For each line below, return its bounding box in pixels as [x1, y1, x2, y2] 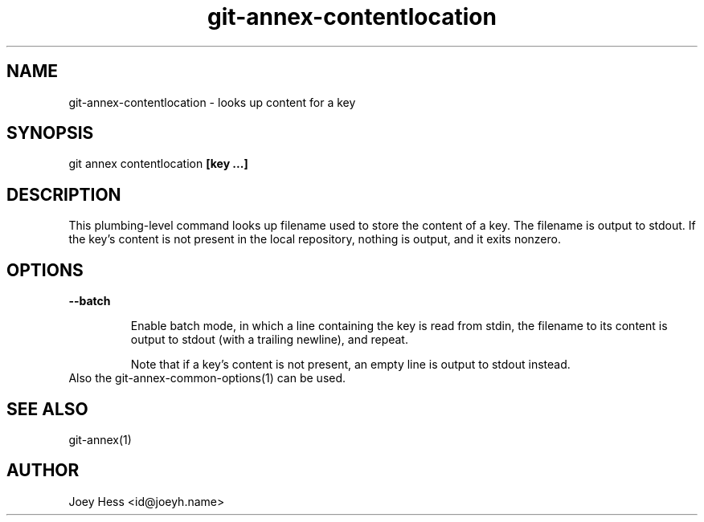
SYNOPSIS [6, 123, 94, 144]
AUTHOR [6, 460, 80, 481]
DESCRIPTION [6, 184, 121, 205]
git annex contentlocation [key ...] [68, 157, 248, 171]
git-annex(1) [68, 432, 132, 447]
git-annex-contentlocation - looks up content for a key [68, 95, 356, 109]
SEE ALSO [6, 398, 88, 419]
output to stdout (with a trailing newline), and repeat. [130, 332, 408, 347]
